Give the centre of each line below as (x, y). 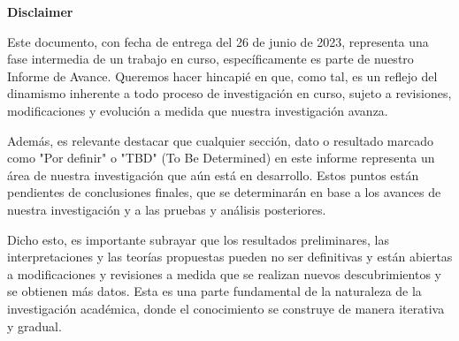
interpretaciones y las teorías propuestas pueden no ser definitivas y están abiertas (230, 257)
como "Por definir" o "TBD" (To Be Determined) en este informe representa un (221, 158)
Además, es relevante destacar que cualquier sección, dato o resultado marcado (220, 140)
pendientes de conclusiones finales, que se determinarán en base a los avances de (224, 192)
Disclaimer (40, 11)
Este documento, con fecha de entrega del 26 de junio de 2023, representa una (218, 41)
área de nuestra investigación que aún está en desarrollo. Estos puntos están (213, 174)
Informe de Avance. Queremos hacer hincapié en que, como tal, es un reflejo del (222, 76)
